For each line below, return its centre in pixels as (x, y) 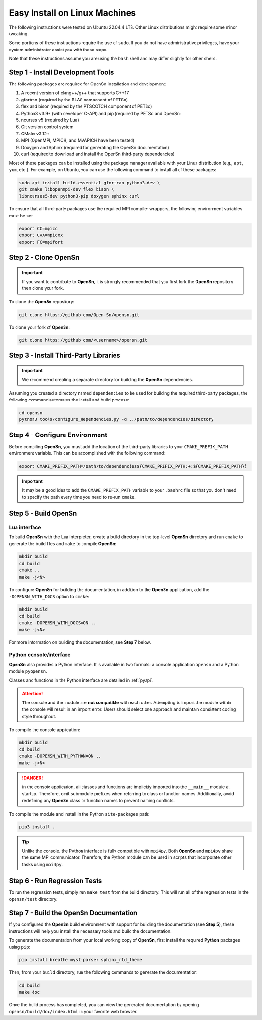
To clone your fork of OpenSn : (40, 327)
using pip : (20, 947)
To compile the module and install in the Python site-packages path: (79, 814)
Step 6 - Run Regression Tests (56, 880)
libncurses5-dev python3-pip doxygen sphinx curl (79, 196)
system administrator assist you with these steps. (58, 50)
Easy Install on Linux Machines (72, 13)
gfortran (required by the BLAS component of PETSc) (74, 100)
